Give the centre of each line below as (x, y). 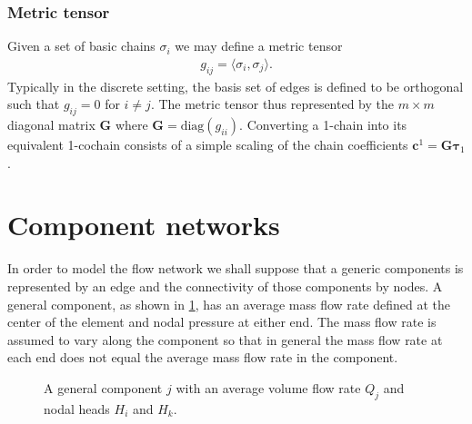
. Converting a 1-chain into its (323, 125)
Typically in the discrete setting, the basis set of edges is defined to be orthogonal (236, 86)
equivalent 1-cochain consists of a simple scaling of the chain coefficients (208, 145)
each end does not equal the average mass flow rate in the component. (203, 357)
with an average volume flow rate (268, 387)
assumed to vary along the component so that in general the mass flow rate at (225, 339)
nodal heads (77, 408)
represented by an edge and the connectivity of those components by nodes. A (225, 286)
